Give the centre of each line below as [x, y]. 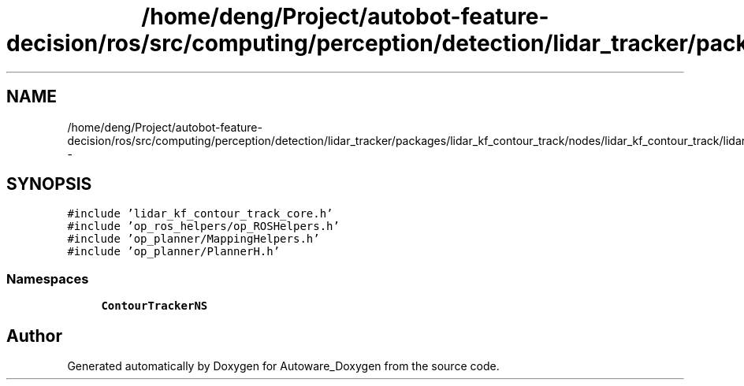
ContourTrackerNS [154, 306]
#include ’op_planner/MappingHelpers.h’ [193, 239]
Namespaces [48, 278]
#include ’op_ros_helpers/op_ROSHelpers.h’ [203, 226]
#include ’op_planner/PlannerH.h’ [174, 252]
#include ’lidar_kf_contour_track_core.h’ [200, 214]
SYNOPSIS [49, 184]
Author [34, 336]
